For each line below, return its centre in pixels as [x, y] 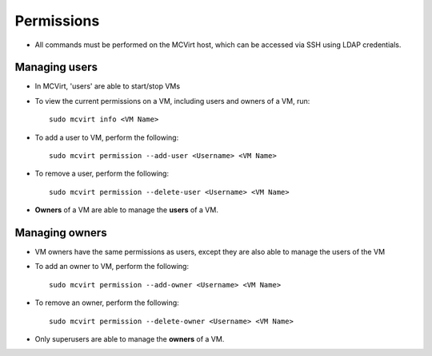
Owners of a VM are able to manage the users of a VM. [127, 210]
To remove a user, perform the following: [102, 174]
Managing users [56, 67]
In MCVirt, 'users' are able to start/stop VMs [107, 86]
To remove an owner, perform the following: [107, 303]
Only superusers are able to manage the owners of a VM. [130, 339]
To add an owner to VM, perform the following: [112, 267]
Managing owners [61, 233]
